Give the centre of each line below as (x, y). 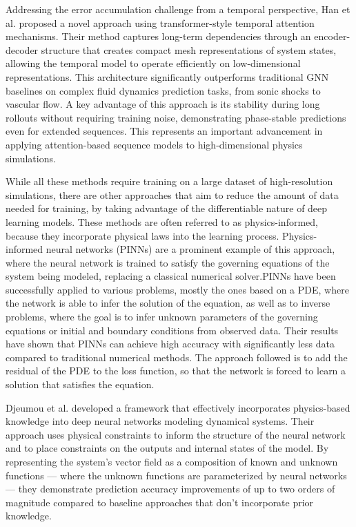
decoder (22, 49)
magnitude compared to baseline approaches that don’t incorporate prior (160, 502)
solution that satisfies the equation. (80, 384)
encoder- (332, 36)
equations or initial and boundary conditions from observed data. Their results (172, 330)
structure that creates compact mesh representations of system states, (189, 49)
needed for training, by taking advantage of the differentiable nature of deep (167, 208)
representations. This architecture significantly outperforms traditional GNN (167, 76)
